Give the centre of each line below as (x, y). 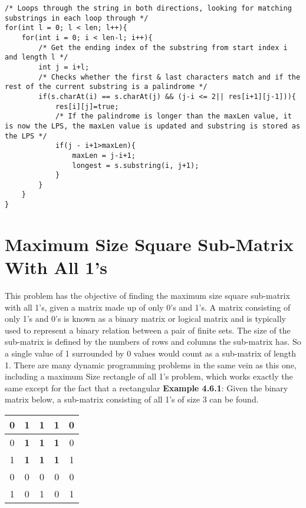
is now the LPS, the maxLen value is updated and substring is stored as (153, 126)
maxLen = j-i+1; (104, 155)
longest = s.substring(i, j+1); (136, 165)
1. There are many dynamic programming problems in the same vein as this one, (151, 364)
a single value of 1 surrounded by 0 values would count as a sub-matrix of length (151, 353)
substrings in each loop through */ (77, 18)
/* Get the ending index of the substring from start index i (163, 47)
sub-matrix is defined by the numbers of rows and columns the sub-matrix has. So (153, 342)
